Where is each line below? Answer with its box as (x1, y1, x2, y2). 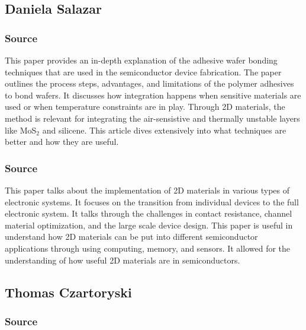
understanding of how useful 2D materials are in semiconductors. (5, 253, 240, 266)
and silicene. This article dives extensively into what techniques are (42, 123, 286, 136)
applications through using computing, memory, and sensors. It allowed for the (5, 242, 291, 254)
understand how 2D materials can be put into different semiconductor (5, 230, 258, 243)
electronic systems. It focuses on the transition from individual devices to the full (5, 195, 299, 208)
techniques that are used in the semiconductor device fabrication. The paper (5, 65, 282, 78)
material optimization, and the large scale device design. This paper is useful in (5, 218, 293, 231)
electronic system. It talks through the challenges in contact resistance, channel (5, 207, 292, 220)
